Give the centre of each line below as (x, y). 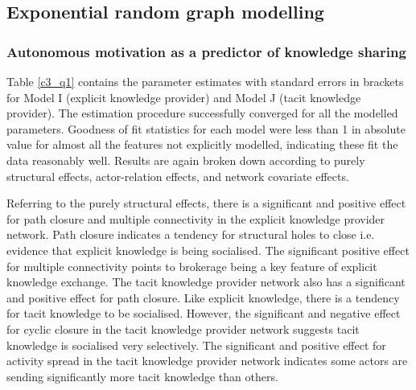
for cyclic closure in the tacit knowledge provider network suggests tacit (183, 328)
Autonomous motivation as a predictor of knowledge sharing (206, 51)
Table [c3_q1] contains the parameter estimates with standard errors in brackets (205, 81)
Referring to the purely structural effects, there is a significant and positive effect (206, 203)
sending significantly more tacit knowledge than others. (142, 376)
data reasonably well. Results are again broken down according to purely (186, 160)
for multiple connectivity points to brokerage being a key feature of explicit (192, 266)
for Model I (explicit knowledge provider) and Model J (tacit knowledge (184, 97)
